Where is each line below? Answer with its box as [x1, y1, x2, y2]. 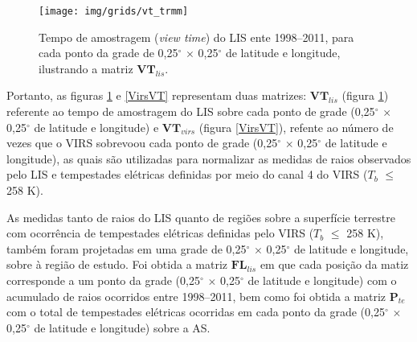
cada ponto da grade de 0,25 [39, 44, 178, 61]
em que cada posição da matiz [260, 256, 409, 273]
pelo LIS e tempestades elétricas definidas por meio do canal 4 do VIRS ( [6, 166, 368, 183]
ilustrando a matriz [39, 60, 133, 76]
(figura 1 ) [341, 87, 389, 104]
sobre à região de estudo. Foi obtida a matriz [6, 256, 228, 273]
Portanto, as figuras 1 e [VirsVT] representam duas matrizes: [6, 87, 307, 104]
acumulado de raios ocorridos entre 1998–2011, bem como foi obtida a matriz [6, 287, 386, 304]
